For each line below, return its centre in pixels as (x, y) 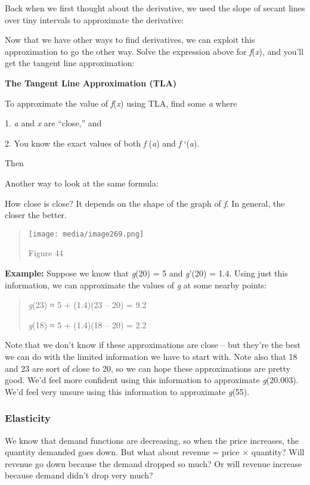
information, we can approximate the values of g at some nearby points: (136, 285)
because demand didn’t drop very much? (79, 475)
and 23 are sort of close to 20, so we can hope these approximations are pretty (148, 368)
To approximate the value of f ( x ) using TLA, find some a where (121, 103)
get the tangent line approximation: (70, 63)
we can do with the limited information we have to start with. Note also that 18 (151, 356)
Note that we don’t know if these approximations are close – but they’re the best (153, 345)
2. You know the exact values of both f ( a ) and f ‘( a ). (102, 143)
